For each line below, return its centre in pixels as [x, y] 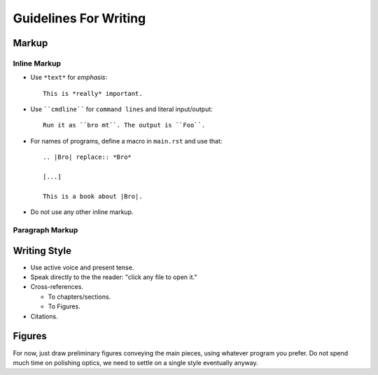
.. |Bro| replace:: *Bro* [87, 157]
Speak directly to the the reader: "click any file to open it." [114, 277]
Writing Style [42, 251]
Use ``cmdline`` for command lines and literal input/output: [121, 109]
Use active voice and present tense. [82, 267]
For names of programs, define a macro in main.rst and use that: [126, 141]
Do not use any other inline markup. [82, 212]
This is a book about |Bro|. [93, 196]
